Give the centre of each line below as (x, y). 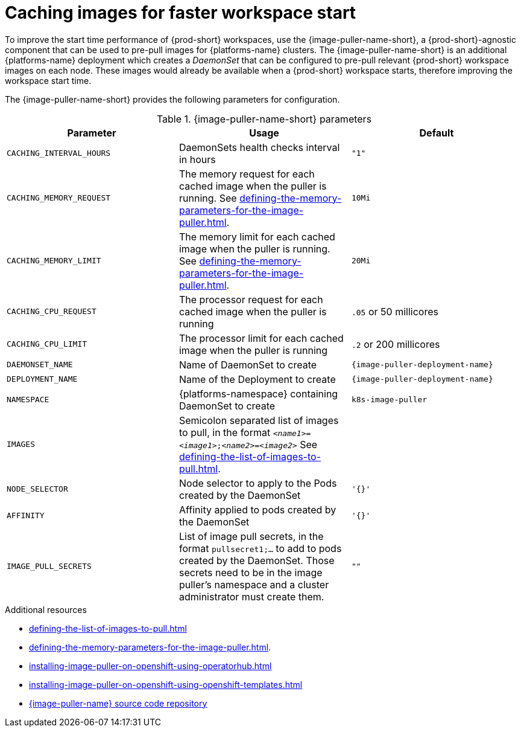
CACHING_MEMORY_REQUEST (59, 198)
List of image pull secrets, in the (251, 536)
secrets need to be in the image (251, 572)
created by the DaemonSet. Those (257, 560)
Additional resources (46, 609)
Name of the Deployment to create (257, 379)
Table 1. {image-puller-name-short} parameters (264, 119)
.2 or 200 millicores (396, 344)
